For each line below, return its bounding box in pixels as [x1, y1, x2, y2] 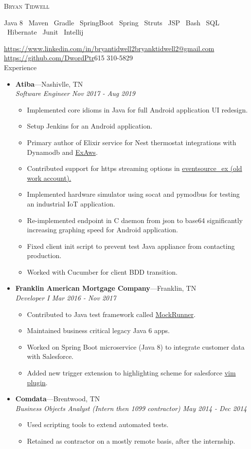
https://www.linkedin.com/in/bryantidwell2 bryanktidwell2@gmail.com [4, 43, 215, 53]
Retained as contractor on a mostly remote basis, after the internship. [27, 436, 235, 446]
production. [27, 250, 62, 261]
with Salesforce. [27, 351, 73, 361]
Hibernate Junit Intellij [7, 27, 84, 37]
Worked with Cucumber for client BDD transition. [27, 266, 178, 277]
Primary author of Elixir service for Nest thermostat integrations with [27, 137, 236, 147]
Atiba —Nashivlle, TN [15, 78, 83, 89]
